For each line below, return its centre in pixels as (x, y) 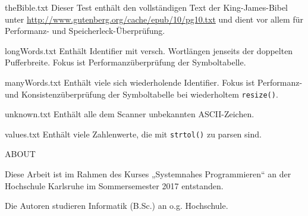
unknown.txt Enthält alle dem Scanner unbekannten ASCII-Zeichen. (130, 114)
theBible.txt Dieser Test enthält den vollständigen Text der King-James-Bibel (146, 7)
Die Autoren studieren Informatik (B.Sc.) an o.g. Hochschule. (117, 206)
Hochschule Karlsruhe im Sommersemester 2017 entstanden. (114, 185)
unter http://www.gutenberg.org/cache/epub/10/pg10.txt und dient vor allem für (154, 19)
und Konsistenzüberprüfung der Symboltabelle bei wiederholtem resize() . (142, 94)
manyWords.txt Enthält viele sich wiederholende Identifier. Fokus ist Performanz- (154, 82)
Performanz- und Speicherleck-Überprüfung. (85, 31)
